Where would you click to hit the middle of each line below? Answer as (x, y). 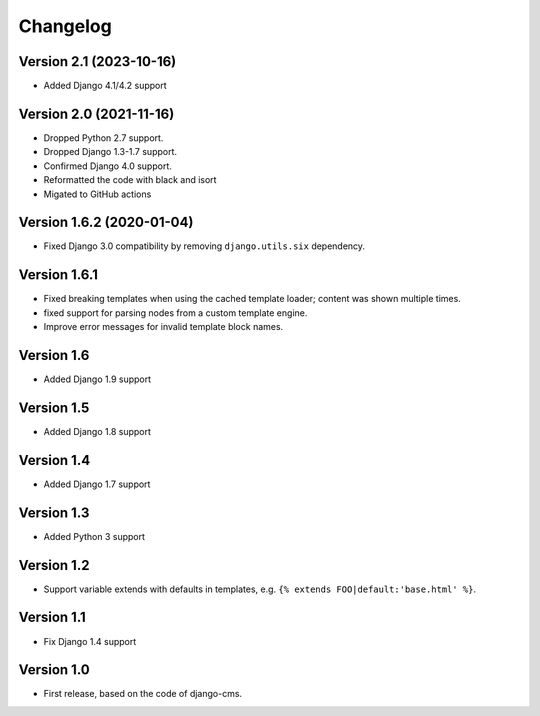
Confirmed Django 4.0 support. (107, 166)
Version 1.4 (54, 460)
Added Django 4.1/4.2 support (105, 86)
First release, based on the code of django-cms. (143, 694)
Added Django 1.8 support (97, 431)
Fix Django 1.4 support (90, 641)
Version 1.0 (54, 670)
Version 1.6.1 (58, 275)
